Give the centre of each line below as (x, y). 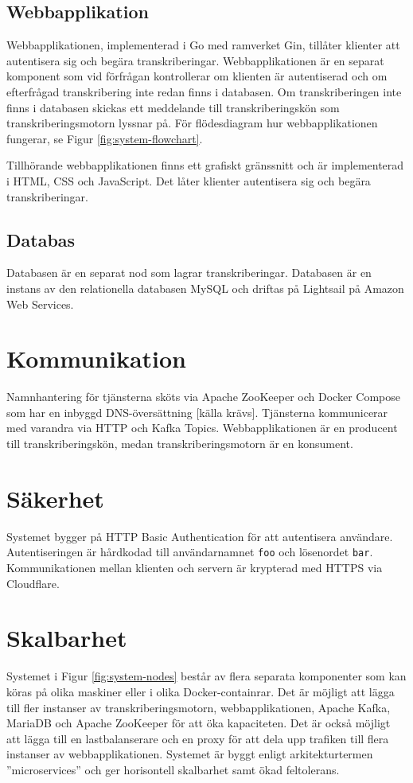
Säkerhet (55, 498)
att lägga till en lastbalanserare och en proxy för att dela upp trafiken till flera (198, 738)
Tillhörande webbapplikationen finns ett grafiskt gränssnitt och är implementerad (205, 165)
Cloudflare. (33, 583)
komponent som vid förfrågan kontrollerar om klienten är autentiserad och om (197, 76)
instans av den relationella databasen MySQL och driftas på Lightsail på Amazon (205, 288)
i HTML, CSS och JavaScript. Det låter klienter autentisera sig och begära (189, 180)
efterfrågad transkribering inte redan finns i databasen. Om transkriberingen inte (204, 91)
